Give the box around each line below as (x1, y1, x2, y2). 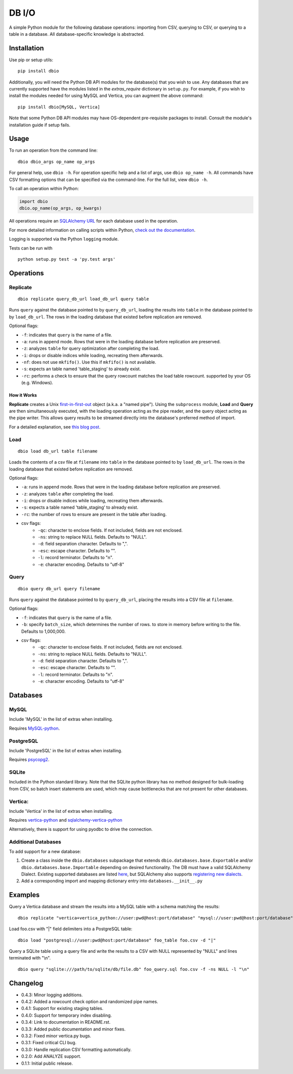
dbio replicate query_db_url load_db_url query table (18, 296, 149, 302)
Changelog (9, 979, 43, 987)
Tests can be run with (9, 245, 53, 251)
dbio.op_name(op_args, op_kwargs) (19, 205, 102, 211)
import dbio (19, 199, 48, 204)
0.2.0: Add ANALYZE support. (21, 1053, 82, 1059)
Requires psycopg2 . (9, 757, 50, 762)
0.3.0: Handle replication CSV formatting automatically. (21, 1047, 132, 1052)
